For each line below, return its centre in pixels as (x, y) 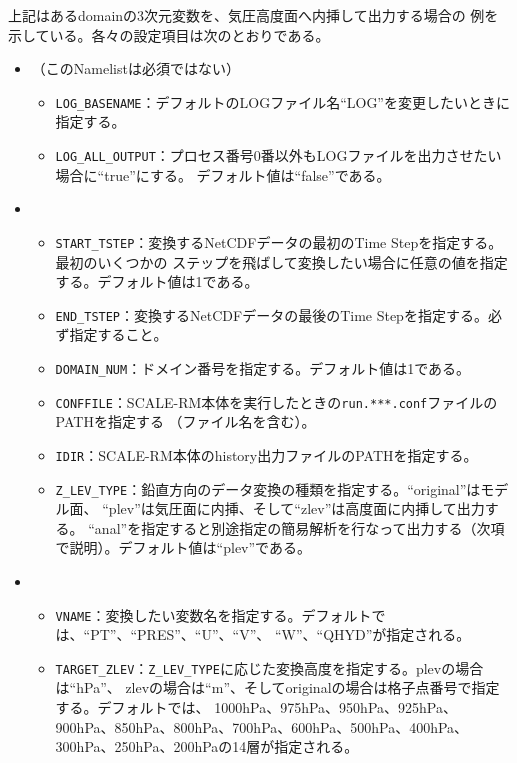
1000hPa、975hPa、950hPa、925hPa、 (335, 707)
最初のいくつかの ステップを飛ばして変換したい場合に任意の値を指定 (281, 261)
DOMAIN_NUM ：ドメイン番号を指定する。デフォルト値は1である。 (263, 367)
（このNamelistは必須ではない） (135, 68)
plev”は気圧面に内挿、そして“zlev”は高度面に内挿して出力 (296, 508)
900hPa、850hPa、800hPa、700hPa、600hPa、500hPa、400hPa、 (262, 726)
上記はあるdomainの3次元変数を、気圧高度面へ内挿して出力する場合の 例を (253, 15)
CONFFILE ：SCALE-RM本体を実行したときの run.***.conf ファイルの (276, 401)
